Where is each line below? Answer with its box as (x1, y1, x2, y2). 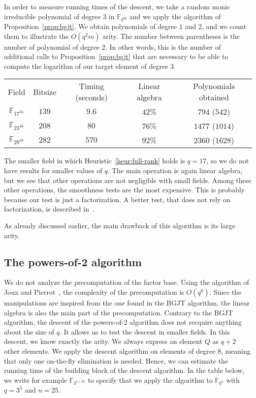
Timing (79, 80, 104, 92)
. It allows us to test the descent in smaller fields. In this (59, 326, 230, 337)
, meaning (221, 345, 251, 356)
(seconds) (75, 92, 108, 103)
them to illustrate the (4, 31, 69, 41)
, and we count (201, 21, 247, 31)
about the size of (4, 326, 54, 337)
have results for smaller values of (4, 165, 102, 176)
